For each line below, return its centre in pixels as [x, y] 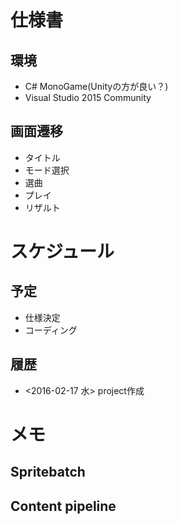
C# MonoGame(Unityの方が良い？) [96, 86]
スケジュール [62, 252]
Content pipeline [63, 506]
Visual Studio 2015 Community [88, 97]
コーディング [51, 330]
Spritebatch [48, 472]
